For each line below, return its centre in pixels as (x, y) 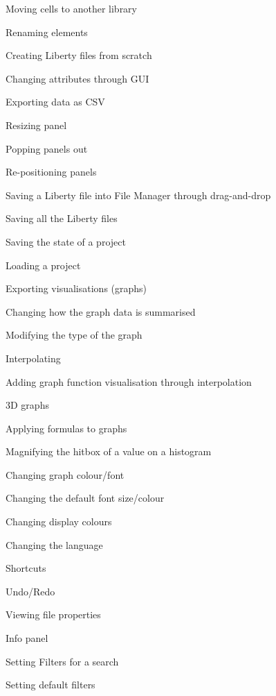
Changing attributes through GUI (77, 78)
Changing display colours (59, 521)
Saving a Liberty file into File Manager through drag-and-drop (138, 195)
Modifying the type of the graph (74, 335)
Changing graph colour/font (65, 474)
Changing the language (54, 544)
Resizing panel (36, 125)
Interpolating (33, 358)
